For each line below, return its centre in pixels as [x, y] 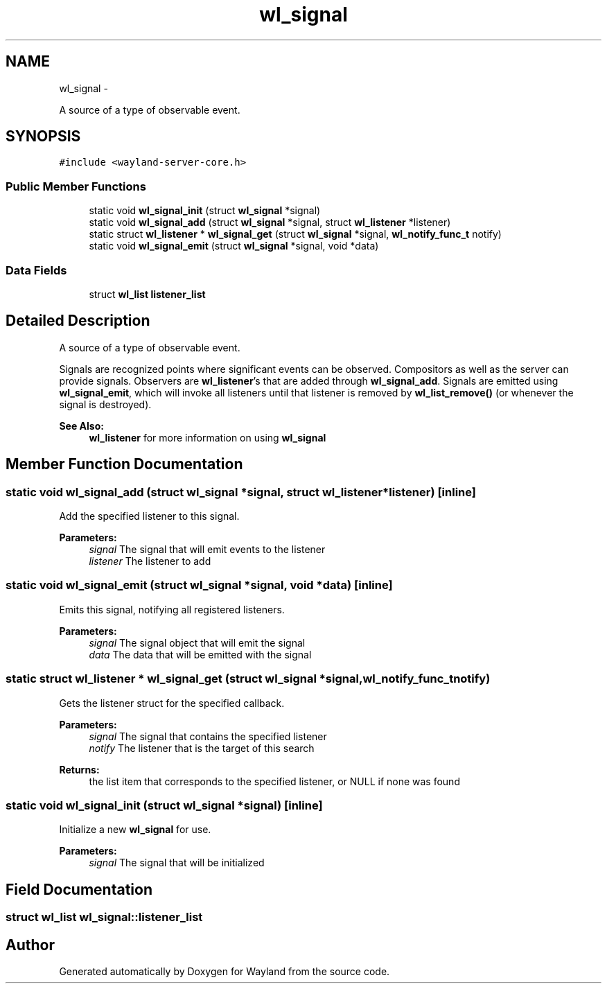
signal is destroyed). [105, 404]
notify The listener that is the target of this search [202, 748]
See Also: [81, 426]
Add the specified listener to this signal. [149, 516]
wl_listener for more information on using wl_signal [208, 437]
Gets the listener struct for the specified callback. [172, 703]
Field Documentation [79, 889]
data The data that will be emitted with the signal [200, 654]
